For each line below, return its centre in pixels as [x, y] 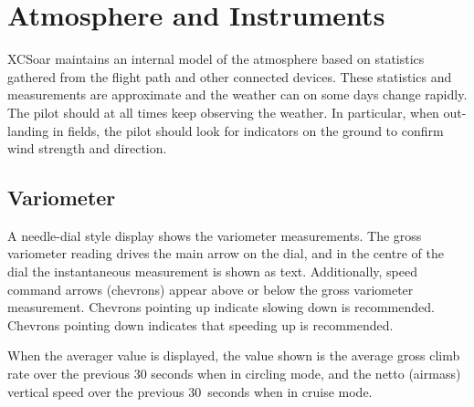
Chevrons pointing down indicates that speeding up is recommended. [200, 324]
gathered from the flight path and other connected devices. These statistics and [230, 76]
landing [28, 130]
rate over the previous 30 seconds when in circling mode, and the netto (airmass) [234, 374]
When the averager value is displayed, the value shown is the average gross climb [234, 355]
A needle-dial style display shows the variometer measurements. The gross [215, 235]
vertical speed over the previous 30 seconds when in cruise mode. [190, 391]
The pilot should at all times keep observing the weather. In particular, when [223, 112]
